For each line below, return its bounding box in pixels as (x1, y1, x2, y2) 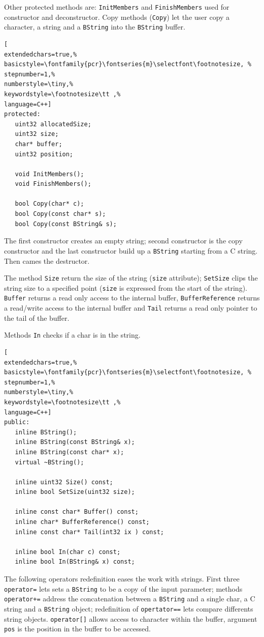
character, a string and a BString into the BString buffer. (4, 21, 185, 32)
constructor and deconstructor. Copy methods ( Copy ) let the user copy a (4, 11, 230, 22)
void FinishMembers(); (15, 180, 91, 188)
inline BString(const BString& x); (15, 438, 135, 446)
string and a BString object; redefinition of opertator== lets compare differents (4, 603, 253, 614)
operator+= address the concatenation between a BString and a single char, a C (4, 593, 255, 604)
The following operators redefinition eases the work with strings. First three (4, 573, 240, 584)
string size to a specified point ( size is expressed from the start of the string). (4, 282, 247, 293)
